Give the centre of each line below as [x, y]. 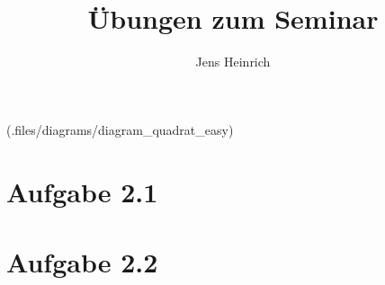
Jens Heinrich [233, 62]
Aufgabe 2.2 [82, 261]
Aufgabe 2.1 [82, 191]
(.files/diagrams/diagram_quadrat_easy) [120, 129]
